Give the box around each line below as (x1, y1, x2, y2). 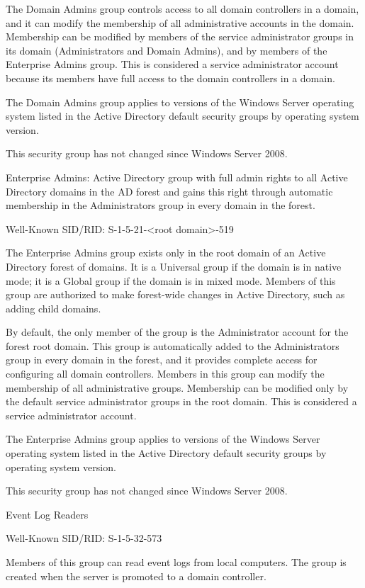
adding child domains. (6, 300, 101, 315)
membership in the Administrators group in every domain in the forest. (6, 198, 315, 213)
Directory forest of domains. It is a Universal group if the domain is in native (6, 259, 342, 273)
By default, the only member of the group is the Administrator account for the (6, 324, 349, 339)
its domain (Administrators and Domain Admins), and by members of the (6, 43, 327, 57)
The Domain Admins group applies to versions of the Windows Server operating (6, 94, 354, 109)
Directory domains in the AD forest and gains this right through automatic (6, 183, 333, 198)
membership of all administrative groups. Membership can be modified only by (6, 380, 349, 395)
